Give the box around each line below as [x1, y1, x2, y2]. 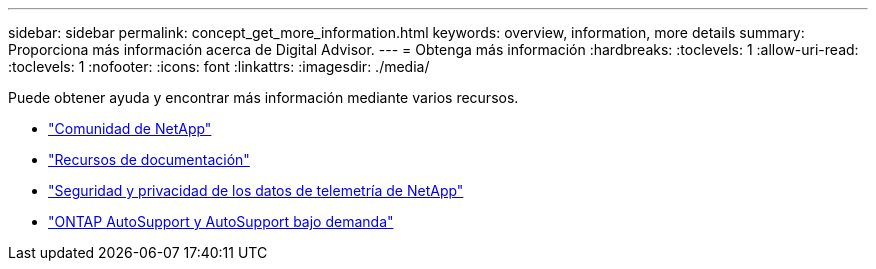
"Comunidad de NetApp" [48, 120, 212, 137]
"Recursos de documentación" [48, 151, 250, 168]
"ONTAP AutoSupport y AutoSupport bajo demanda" [48, 213, 394, 230]
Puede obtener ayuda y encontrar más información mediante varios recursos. [8, 89, 519, 106]
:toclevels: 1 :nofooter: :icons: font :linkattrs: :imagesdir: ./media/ [8, 58, 430, 75]
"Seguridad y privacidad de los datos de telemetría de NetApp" [48, 182, 464, 199]
